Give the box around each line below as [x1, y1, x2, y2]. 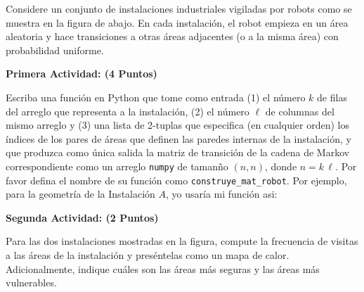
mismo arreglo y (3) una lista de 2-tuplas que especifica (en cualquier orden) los [6, 118, 349, 132]
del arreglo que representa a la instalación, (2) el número [6, 103, 249, 118]
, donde [265, 158, 297, 173]
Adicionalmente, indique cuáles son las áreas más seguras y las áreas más [6, 261, 320, 276]
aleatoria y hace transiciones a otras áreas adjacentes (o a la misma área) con [6, 29, 339, 44]
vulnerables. [6, 275, 57, 290]
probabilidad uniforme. [6, 42, 104, 57]
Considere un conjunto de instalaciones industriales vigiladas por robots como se [6, 1, 352, 15]
